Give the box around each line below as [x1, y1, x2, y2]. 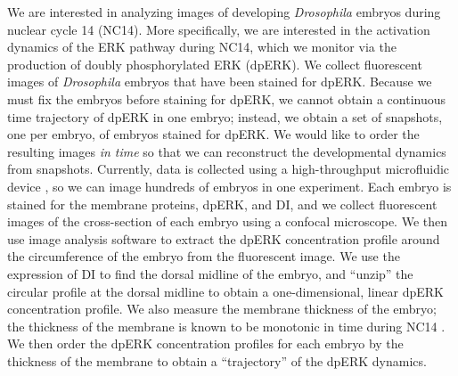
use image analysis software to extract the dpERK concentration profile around [7, 229, 440, 248]
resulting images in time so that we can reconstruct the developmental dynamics [7, 142, 446, 160]
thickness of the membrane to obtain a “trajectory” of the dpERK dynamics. [7, 351, 427, 370]
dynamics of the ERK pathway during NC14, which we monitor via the [7, 37, 397, 56]
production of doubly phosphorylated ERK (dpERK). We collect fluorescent [7, 54, 422, 73]
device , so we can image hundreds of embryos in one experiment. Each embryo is [7, 176, 452, 195]
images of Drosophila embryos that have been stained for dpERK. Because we [7, 72, 432, 91]
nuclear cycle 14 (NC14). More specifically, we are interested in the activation [7, 20, 430, 38]
